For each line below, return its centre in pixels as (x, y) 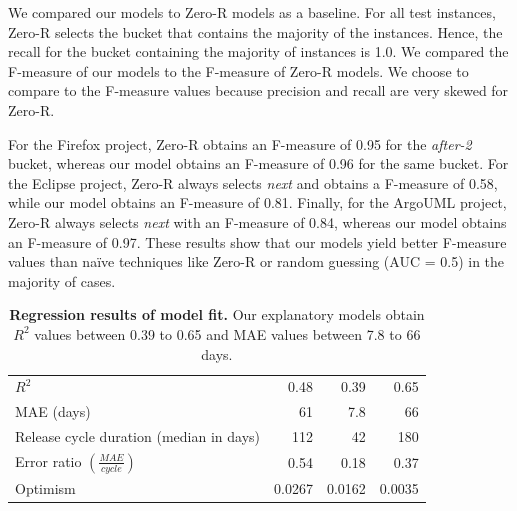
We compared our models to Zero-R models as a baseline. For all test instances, (252, 12)
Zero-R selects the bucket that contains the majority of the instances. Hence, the (255, 31)
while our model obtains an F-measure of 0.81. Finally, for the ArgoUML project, (257, 202)
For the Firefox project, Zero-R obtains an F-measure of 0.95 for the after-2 (240, 143)
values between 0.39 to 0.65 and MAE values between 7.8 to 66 (227, 333)
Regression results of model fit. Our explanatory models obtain (217, 314)
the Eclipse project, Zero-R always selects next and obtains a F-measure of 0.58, (253, 182)
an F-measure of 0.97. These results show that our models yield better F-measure (257, 241)
